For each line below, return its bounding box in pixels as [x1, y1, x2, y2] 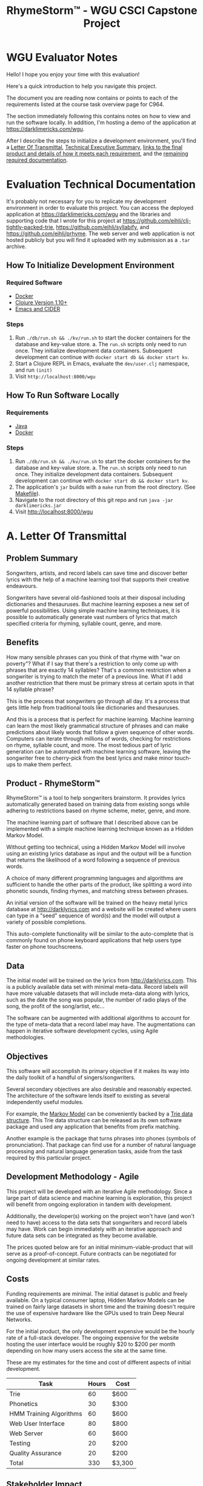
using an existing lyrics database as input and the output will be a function [6, 850, 192, 857]
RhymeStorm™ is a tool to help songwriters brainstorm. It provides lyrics [6, 794, 186, 802]
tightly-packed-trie [6, 223, 53, 230]
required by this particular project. [6, 1154, 92, 1162]
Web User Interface [9, 1419, 65, 1428]
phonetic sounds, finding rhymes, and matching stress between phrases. [6, 888, 189, 895]
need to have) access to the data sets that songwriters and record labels [6, 1219, 188, 1226]
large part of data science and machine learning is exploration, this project [6, 1194, 192, 1201]
